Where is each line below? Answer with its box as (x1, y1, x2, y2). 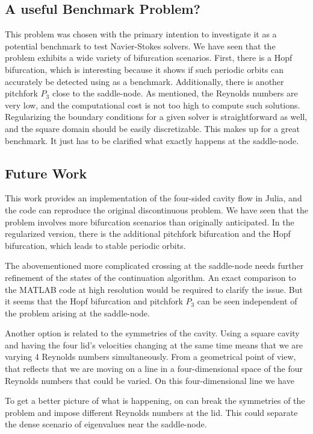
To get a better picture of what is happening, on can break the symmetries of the (5, 394, 305, 407)
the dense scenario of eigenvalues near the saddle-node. (5, 418, 207, 430)
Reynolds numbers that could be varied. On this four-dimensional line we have (5, 374, 294, 386)
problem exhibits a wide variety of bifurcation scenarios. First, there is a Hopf (5, 51, 293, 64)
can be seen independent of (197, 295, 297, 307)
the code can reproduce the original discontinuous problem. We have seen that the (5, 203, 308, 216)
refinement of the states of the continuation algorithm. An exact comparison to (5, 271, 296, 283)
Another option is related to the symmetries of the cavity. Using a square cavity (5, 327, 300, 339)
